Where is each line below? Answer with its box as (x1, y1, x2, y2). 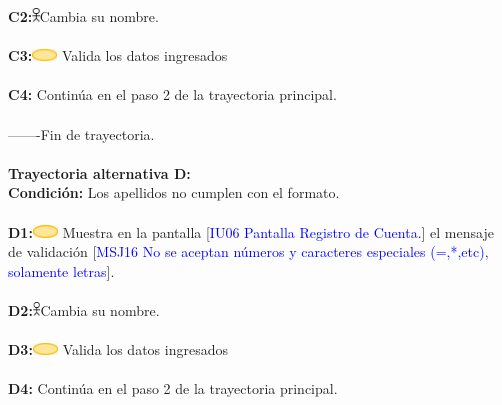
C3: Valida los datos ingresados (8, 45, 228, 66)
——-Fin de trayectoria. (8, 123, 155, 144)
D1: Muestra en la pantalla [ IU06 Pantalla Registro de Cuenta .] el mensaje (8, 221, 494, 242)
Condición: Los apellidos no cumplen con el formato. (8, 182, 340, 203)
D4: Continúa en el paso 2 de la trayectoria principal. (8, 378, 338, 399)
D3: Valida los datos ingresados (8, 339, 228, 360)
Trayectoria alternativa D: (8, 162, 191, 183)
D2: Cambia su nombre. (8, 299, 160, 320)
